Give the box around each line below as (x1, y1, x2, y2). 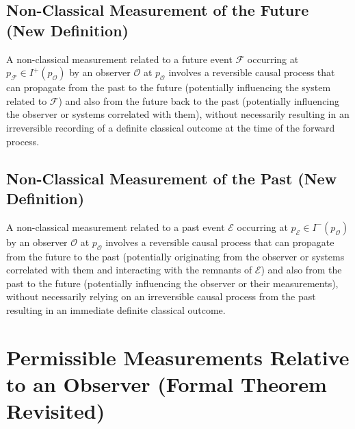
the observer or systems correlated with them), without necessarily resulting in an (6, 107, 350, 121)
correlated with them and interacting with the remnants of (6, 262, 252, 277)
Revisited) (6, 397, 105, 425)
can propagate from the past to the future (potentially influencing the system (6, 80, 331, 95)
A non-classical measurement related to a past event (6, 219, 225, 234)
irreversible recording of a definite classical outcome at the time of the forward (6, 120, 335, 134)
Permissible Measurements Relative (6, 343, 350, 371)
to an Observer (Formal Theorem (6, 369, 327, 397)
